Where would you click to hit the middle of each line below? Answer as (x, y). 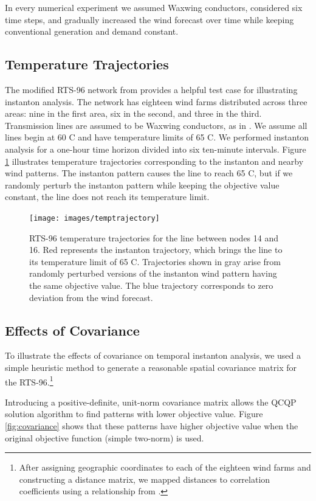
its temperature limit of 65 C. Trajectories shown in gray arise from (155, 261)
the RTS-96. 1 (29, 381)
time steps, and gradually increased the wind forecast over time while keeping (149, 19)
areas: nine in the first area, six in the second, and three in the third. (133, 113)
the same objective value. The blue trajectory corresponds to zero (151, 285)
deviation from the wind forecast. (91, 297)
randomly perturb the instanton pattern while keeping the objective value (142, 185)
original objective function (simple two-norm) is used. (105, 437)
